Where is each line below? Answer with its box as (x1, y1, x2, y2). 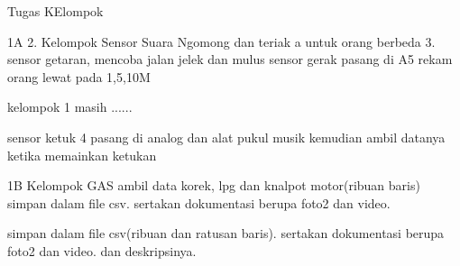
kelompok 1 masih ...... (7, 97, 133, 116)
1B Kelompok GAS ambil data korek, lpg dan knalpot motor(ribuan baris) (7, 176, 420, 195)
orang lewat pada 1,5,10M (7, 67, 151, 86)
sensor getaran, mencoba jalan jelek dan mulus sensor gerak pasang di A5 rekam (7, 50, 453, 69)
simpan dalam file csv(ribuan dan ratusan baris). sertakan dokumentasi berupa (7, 224, 445, 243)
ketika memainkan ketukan (7, 145, 157, 164)
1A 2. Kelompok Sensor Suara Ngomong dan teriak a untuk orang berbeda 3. (7, 32, 436, 50)
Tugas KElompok (7, 2, 104, 20)
